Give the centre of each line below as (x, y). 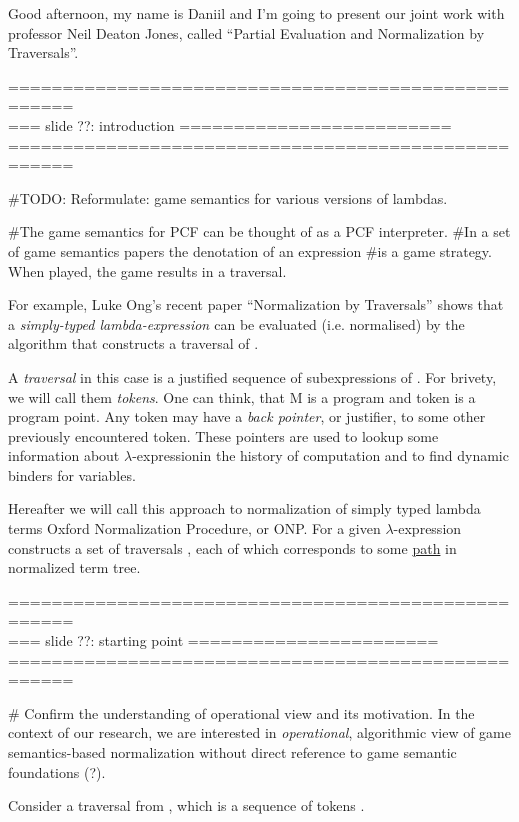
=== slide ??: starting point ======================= (223, 640)
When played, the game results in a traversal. (147, 270)
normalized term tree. (74, 567)
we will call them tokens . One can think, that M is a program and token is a (242, 396)
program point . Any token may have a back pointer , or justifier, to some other (247, 416)
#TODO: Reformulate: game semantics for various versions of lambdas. (228, 197)
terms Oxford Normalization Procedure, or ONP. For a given (194, 528)
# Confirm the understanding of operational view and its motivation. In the (241, 712)
